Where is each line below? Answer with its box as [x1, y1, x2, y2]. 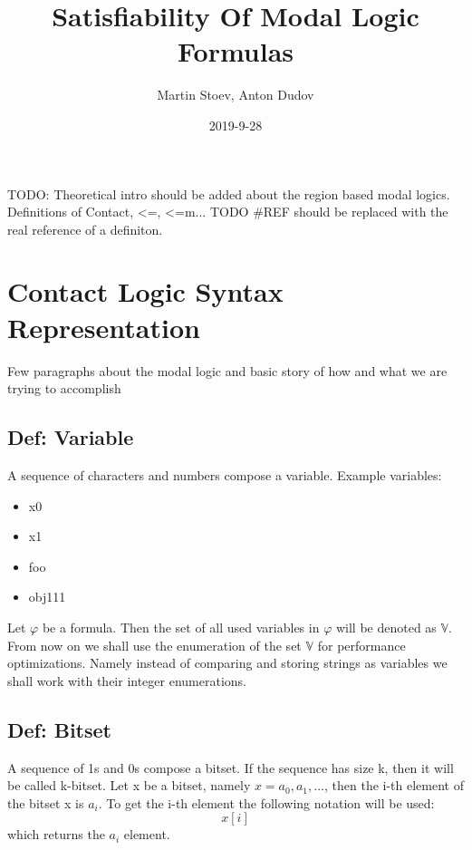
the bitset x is [7, 793, 84, 812]
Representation [7, 308, 200, 345]
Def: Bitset [7, 715, 111, 743]
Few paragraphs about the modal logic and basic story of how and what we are [7, 361, 448, 380]
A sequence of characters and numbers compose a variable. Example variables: [7, 465, 442, 484]
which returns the [7, 825, 105, 844]
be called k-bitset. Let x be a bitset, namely [7, 776, 251, 795]
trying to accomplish [7, 379, 121, 398]
